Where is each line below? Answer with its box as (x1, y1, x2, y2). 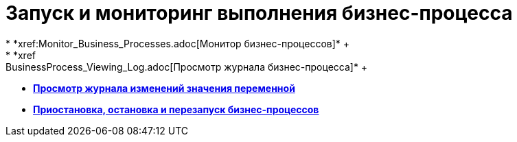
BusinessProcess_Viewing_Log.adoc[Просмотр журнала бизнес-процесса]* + (5, 60, 368, 73)
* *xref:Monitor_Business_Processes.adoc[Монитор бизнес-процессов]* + (5, 37, 350, 49)
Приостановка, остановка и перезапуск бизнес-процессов (33, 103, 319, 115)
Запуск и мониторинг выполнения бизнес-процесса (5, 1, 513, 25)
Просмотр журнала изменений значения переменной (33, 82, 295, 94)
